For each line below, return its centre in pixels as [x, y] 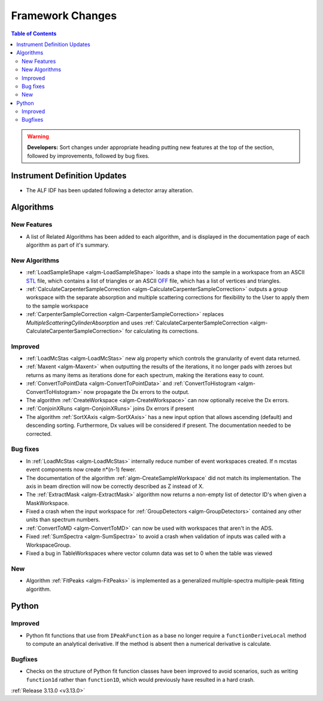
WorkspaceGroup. [48, 545]
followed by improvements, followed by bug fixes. [88, 156]
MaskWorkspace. [48, 503]
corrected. [39, 433]
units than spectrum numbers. [63, 520]
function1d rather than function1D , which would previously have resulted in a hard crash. [141, 679]
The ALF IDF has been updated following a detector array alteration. [110, 190]
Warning [38, 136]
